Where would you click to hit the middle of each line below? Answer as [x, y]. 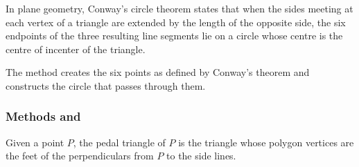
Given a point [35, 142]
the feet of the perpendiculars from [80, 156]
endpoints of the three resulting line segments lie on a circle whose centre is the [174, 36]
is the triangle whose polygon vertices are [266, 142]
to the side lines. [201, 156]
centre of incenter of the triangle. [76, 49]
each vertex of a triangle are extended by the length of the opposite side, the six [176, 22]
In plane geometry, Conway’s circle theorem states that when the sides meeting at [179, 8]
